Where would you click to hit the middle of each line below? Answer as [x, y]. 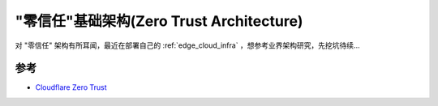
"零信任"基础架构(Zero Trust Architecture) [159, 21]
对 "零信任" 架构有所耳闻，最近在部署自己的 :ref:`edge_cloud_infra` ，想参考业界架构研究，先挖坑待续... [187, 45]
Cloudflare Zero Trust [71, 87]
